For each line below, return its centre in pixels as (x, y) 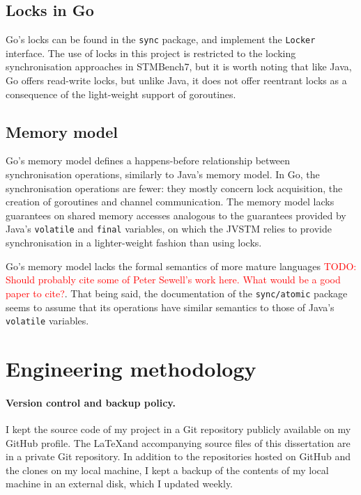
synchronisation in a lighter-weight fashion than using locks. (134, 243)
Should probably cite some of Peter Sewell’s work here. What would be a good (173, 280)
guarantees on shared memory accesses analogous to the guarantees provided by (176, 215)
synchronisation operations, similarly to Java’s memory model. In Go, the (163, 174)
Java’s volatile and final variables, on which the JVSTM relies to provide (169, 229)
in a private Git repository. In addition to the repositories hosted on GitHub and (178, 456)
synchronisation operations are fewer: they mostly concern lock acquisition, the (174, 188)
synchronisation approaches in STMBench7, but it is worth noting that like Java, (179, 66)
